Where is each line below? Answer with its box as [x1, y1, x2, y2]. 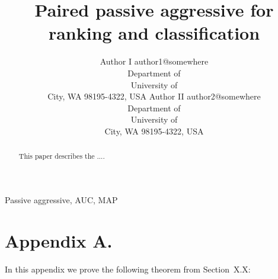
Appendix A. [5, 228, 113, 252]
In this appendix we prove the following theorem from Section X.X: [5, 262, 251, 275]
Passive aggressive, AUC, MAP [5, 193, 118, 206]
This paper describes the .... [18, 151, 105, 161]
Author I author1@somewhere [100, 55, 209, 68]
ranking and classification [48, 21, 260, 45]
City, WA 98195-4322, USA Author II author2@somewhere [47, 90, 261, 102]
